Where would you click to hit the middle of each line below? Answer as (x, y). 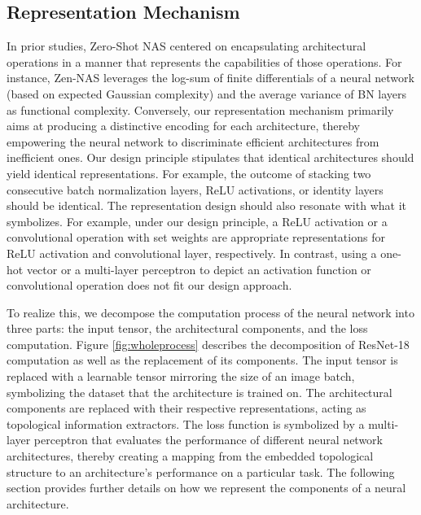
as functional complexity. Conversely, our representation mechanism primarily (200, 109)
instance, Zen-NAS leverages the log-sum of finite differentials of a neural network (210, 78)
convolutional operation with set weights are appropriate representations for (196, 237)
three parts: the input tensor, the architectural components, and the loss (187, 328)
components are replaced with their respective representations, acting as (186, 408)
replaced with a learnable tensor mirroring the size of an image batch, (181, 376)
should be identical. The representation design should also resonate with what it (206, 205)
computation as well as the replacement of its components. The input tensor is (202, 360)
